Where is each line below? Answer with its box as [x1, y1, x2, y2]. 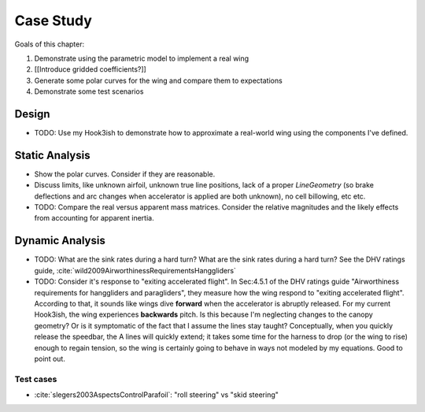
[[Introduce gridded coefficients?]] [34, 65, 147, 74]
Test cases [14, 373, 57, 384]
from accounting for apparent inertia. [34, 213, 154, 223]
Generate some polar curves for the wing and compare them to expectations [34, 76, 283, 85]
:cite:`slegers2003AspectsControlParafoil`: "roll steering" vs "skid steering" [34, 390, 279, 399]
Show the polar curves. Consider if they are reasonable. [34, 169, 216, 179]
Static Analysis [14, 148, 91, 161]
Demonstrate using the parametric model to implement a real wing [34, 54, 249, 63]
